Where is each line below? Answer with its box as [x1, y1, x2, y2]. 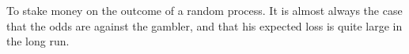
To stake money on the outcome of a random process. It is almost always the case [6, 2, 403, 18]
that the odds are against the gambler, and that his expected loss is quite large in [6, 17, 403, 34]
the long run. [6, 33, 70, 49]
